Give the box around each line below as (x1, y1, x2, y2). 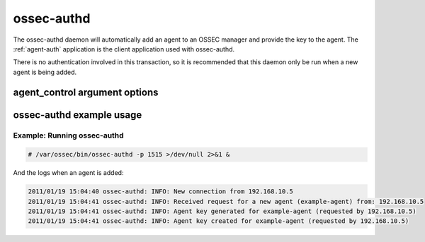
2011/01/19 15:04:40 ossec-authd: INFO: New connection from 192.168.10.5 (28, 188, 294, 195)
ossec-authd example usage (13, 109, 142, 121)
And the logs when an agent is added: (13, 169, 124, 177)
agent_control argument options (13, 86, 159, 98)
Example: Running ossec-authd (13, 131, 124, 140)
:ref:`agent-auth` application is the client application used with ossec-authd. (13, 44, 235, 53)
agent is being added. (13, 68, 77, 76)
